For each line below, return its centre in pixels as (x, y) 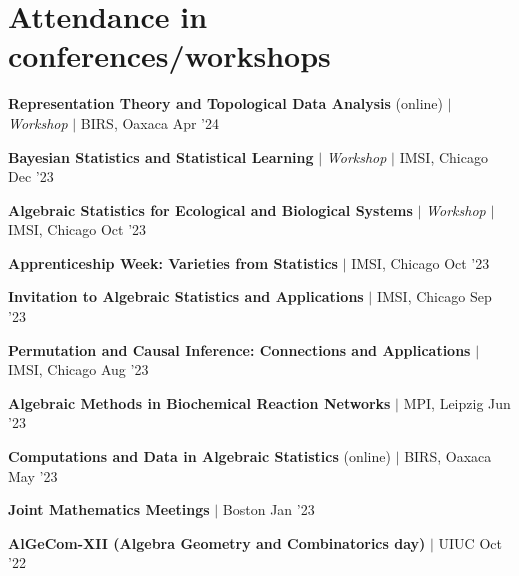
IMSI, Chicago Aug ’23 (78, 369)
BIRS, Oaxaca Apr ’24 (149, 122)
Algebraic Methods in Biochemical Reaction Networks (199, 402)
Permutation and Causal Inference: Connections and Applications (239, 349)
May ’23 (33, 475)
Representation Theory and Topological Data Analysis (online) (225, 103)
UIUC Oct (470, 542)
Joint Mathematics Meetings (109, 509)
